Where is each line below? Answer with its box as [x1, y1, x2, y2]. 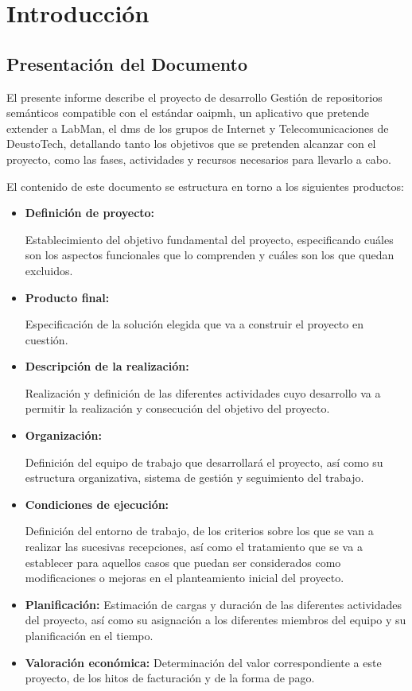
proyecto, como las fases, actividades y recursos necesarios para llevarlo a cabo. [6, 150, 391, 167]
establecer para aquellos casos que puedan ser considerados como [25, 553, 341, 570]
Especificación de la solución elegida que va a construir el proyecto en [25, 316, 363, 332]
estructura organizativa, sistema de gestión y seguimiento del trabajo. [25, 469, 364, 486]
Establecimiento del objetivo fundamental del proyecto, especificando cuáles [25, 231, 394, 247]
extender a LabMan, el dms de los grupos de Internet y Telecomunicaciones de [6, 119, 389, 136]
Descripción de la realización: [25, 358, 189, 375]
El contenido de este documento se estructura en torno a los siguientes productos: [6, 177, 404, 194]
